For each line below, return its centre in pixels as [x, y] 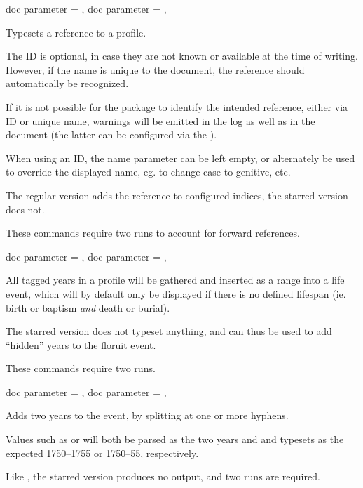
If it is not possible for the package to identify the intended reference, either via [177, 106]
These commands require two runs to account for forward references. [153, 233]
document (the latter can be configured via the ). [111, 134]
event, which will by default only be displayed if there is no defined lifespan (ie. [176, 293]
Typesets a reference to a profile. [76, 32]
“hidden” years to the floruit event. [81, 344]
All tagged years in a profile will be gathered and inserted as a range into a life [175, 280]
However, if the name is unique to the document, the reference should [155, 69]
